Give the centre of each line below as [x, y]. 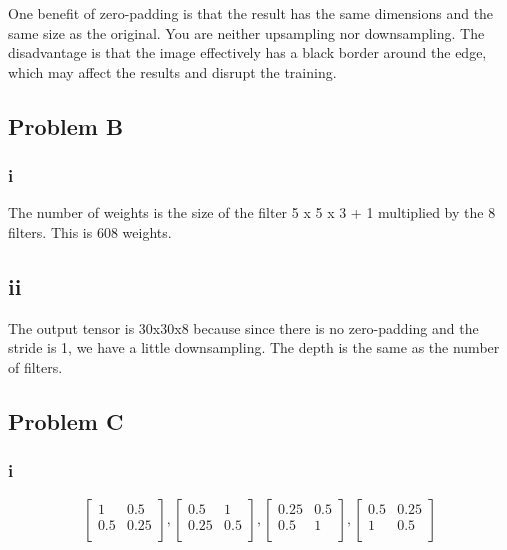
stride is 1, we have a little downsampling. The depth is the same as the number [254, 347]
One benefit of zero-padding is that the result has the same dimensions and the [251, 13]
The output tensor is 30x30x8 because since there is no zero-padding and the [243, 327]
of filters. [35, 366]
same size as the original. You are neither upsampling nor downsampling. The [246, 32]
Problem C [66, 420]
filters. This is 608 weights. [90, 231]
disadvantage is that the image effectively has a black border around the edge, [247, 52]
